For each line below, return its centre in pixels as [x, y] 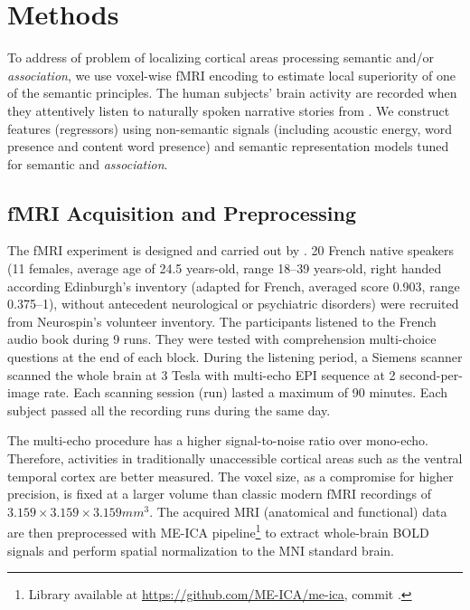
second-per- [431, 374]
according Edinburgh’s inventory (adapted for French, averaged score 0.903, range [234, 286]
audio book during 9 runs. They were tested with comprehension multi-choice [222, 339]
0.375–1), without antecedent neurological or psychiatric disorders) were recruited [233, 304]
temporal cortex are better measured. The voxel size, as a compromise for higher [230, 476]
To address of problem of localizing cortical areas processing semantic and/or [221, 57]
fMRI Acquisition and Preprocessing [182, 212]
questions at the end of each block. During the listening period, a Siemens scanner [235, 357]
